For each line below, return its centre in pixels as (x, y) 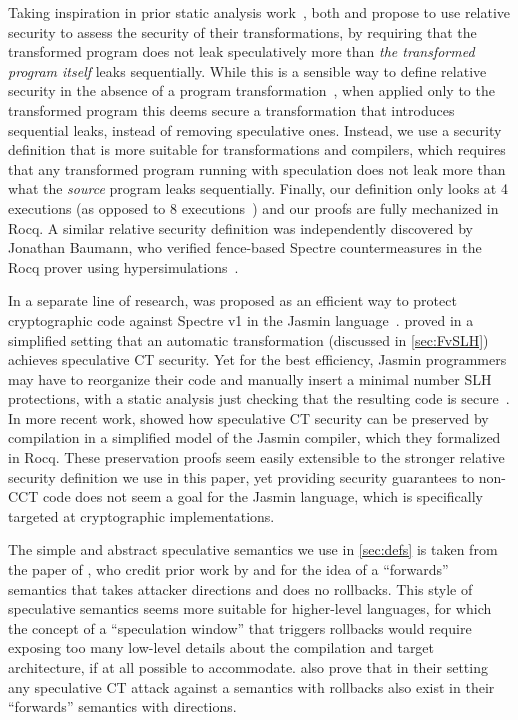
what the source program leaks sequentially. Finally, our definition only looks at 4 (258, 188)
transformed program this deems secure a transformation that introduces (231, 109)
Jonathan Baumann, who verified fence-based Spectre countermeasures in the (245, 247)
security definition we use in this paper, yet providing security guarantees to (241, 476)
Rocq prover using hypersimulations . (123, 266)
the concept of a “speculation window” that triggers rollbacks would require (240, 627)
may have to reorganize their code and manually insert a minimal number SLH (250, 378)
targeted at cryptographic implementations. (141, 515)
